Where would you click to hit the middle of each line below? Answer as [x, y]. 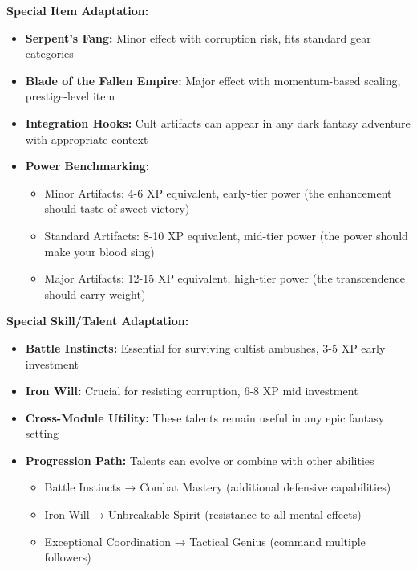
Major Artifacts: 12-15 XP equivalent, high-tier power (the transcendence [225, 278]
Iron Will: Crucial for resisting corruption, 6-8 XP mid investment [192, 391]
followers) [68, 557]
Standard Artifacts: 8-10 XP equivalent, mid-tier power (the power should [226, 235]
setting [42, 433]
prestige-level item [70, 96]
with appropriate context [87, 139]
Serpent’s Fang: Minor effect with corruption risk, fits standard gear [198, 37]
